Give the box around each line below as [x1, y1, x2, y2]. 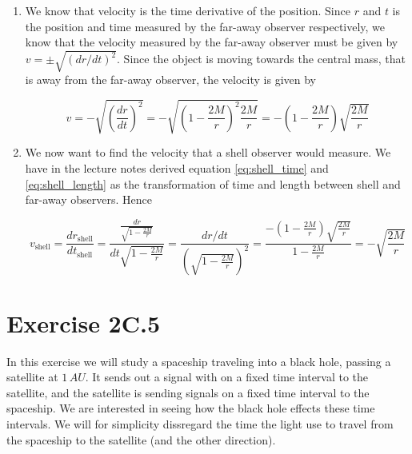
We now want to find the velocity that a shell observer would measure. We [25, 144, 391, 161]
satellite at [6, 368, 58, 385]
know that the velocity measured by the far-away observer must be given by [25, 34, 398, 50]
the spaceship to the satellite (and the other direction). [6, 431, 276, 448]
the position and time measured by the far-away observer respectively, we [25, 18, 386, 34]
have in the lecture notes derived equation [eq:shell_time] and [25, 160, 329, 177]
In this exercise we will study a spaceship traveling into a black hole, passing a [6, 352, 391, 369]
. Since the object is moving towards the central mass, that [117, 50, 406, 67]
